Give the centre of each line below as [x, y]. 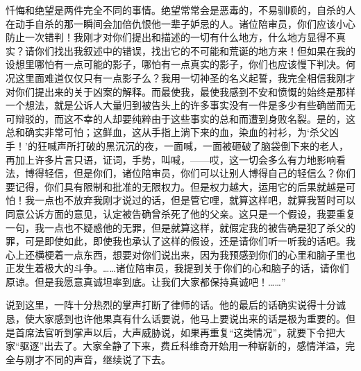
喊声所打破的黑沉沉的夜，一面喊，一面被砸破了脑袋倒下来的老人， [198, 145]
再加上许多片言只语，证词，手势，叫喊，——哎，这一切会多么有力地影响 [171, 159]
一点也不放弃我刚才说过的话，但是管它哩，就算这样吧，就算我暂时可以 [195, 200]
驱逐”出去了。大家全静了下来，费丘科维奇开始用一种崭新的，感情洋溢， [183, 346]
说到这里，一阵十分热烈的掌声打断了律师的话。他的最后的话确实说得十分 [171, 305]
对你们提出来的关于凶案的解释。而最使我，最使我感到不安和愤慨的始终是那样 [180, 91]
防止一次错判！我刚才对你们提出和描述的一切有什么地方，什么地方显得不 [171, 37]
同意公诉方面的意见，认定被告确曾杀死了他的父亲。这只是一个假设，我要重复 [180, 213]
